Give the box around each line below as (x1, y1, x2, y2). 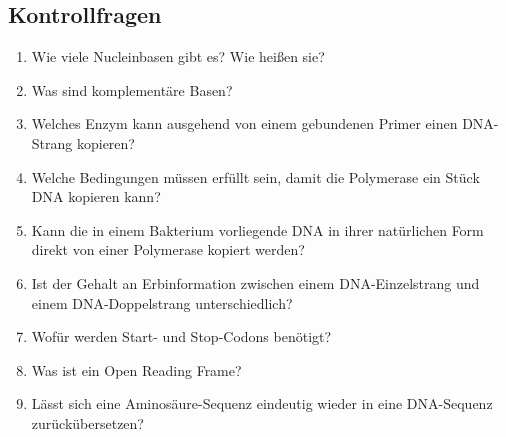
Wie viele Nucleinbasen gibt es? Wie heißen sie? (31, 46, 325, 67)
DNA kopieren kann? (31, 186, 161, 207)
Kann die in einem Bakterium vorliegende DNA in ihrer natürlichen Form (31, 219, 484, 240)
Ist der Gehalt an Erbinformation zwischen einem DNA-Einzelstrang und (31, 272, 480, 293)
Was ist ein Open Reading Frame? (31, 359, 242, 380)
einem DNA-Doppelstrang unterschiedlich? (31, 292, 293, 313)
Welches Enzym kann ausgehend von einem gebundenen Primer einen (31, 113, 458, 134)
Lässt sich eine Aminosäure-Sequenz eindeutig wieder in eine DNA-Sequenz (31, 393, 493, 414)
